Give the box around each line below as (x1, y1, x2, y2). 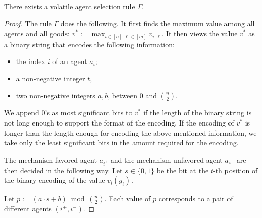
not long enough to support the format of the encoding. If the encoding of (4, 117, 234, 128)
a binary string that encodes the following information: (4, 39, 175, 49)
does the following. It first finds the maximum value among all (60, 18, 255, 28)
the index (16, 56, 45, 67)
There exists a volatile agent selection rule (4, 1, 135, 11)
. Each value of (104, 193, 151, 204)
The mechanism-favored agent (4, 154, 97, 165)
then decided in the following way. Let (4, 165, 123, 175)
